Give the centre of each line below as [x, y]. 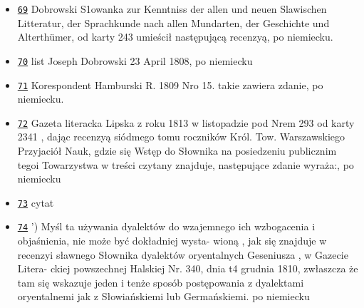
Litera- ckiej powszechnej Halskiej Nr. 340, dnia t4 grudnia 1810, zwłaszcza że [188, 268]
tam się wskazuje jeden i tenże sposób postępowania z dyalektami [161, 282]
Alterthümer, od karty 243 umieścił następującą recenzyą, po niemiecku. [175, 37]
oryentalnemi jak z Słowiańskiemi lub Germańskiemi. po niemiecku [163, 296]
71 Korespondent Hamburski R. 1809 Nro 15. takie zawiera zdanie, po [170, 84]
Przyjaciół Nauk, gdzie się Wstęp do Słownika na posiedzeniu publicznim [177, 150]
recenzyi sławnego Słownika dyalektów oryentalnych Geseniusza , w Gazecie [183, 254]
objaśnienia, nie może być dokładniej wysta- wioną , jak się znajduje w [172, 241]
